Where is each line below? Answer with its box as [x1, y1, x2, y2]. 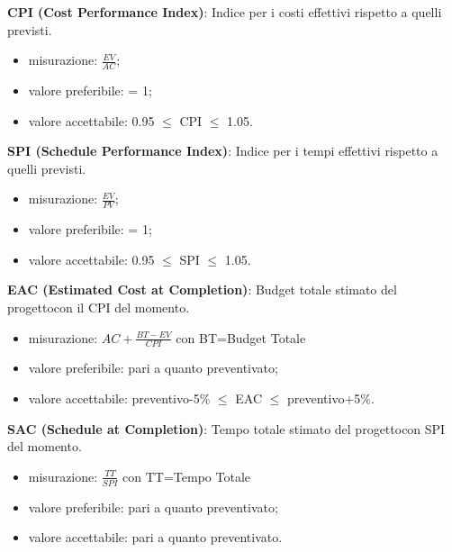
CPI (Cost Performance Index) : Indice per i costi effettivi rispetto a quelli [7, 3, 442, 21]
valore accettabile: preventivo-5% [28, 389, 211, 408]
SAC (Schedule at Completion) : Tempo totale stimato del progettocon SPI [7, 419, 446, 438]
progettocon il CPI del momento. [7, 298, 190, 316]
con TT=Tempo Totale [122, 466, 251, 485]
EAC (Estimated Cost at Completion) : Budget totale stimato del [7, 280, 397, 299]
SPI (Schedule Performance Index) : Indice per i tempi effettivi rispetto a [7, 141, 438, 160]
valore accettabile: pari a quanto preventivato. [28, 528, 283, 547]
